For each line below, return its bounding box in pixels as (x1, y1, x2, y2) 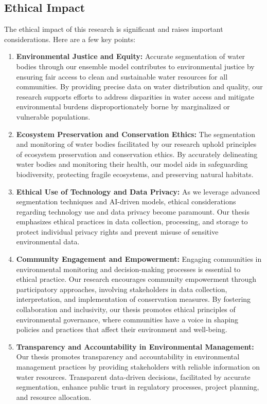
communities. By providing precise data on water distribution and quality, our (16, 81, 263, 92)
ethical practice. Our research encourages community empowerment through (16, 274, 257, 284)
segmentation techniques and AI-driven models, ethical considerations (16, 196, 236, 207)
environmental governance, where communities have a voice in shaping (16, 314, 238, 324)
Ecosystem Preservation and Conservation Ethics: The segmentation (16, 128, 255, 139)
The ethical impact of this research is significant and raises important (4, 24, 223, 34)
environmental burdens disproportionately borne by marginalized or (16, 101, 230, 112)
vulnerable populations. (16, 111, 91, 122)
